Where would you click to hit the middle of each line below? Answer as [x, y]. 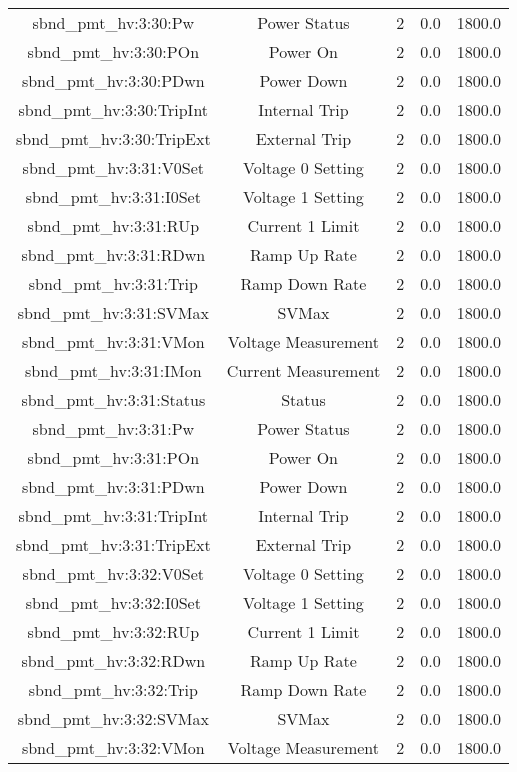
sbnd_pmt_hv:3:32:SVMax [113, 718]
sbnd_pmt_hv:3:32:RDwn [113, 660]
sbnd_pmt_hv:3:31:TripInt [113, 515]
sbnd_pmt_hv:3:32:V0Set [113, 573]
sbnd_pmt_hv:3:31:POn [113, 457]
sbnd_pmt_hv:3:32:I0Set [113, 602]
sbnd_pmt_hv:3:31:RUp [113, 225]
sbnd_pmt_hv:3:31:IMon [113, 370]
